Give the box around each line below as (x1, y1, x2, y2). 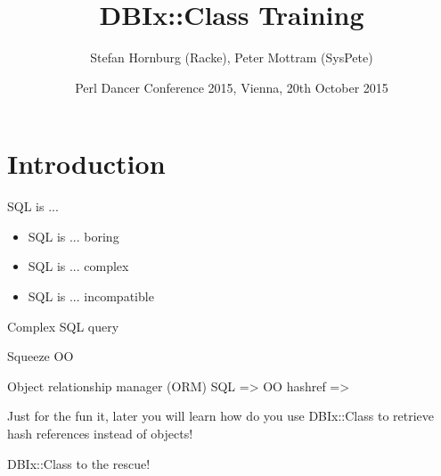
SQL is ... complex (28, 257, 129, 275)
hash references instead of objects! (7, 424, 193, 442)
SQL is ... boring (28, 226, 119, 245)
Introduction (7, 145, 166, 182)
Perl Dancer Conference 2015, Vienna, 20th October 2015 (75, 78, 388, 96)
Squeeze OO (7, 347, 74, 365)
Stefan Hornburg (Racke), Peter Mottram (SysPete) (90, 48, 373, 67)
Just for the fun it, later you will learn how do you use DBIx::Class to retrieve (7, 406, 435, 425)
